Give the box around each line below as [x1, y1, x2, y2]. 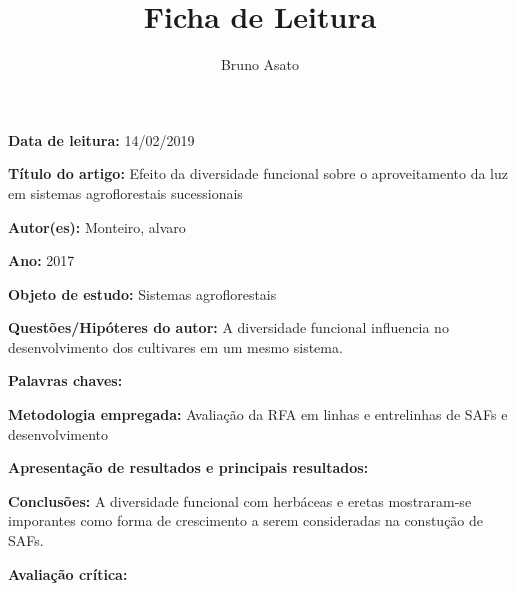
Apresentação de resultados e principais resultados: [8, 457, 369, 478]
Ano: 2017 [8, 250, 75, 271]
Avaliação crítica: [8, 563, 128, 584]
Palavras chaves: [8, 370, 123, 391]
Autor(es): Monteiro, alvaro [8, 216, 186, 237]
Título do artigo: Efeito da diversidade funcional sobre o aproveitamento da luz [8, 163, 509, 184]
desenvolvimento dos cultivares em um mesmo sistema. [8, 336, 343, 357]
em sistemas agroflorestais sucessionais [8, 182, 243, 203]
